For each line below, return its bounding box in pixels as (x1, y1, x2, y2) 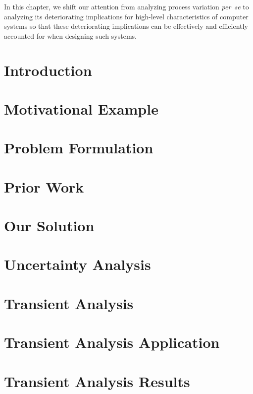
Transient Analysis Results (4, 371, 190, 391)
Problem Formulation (4, 137, 153, 158)
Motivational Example (4, 98, 158, 119)
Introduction (4, 60, 92, 80)
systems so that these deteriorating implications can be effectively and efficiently (4, 21, 248, 31)
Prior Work (4, 176, 84, 197)
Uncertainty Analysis (4, 254, 151, 274)
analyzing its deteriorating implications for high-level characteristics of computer (4, 11, 249, 21)
